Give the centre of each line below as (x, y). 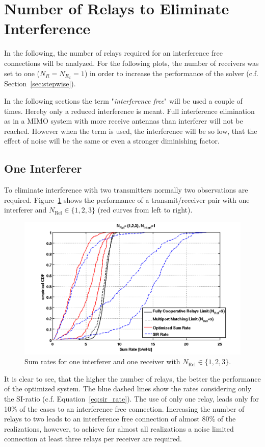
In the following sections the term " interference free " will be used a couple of (123, 100)
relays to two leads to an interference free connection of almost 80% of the (120, 419)
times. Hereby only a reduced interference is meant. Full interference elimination (129, 111)
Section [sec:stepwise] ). (40, 84)
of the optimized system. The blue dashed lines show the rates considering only (128, 389)
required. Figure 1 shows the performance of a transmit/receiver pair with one (127, 199)
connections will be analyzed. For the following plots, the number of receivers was (131, 63)
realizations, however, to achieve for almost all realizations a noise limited (119, 428)
